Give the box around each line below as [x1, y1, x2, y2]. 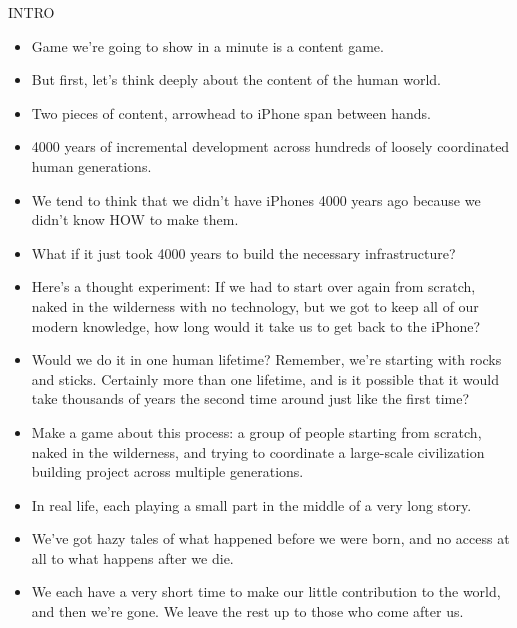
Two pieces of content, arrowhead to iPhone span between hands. [31, 102, 431, 123]
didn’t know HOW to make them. [31, 209, 239, 230]
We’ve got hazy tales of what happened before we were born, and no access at [31, 528, 510, 549]
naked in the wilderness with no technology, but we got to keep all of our [31, 295, 479, 316]
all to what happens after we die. [31, 547, 234, 568]
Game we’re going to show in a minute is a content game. [31, 35, 384, 56]
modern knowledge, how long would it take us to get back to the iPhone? [31, 315, 481, 336]
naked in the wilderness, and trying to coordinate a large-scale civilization [31, 441, 485, 462]
